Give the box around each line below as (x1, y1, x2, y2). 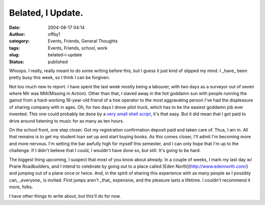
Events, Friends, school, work (48, 45, 107, 51)
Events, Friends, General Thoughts (48, 38, 118, 44)
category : (9, 38, 30, 44)
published (48, 59, 68, 65)
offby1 (48, 31, 61, 37)
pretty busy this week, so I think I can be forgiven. (9, 75, 110, 80)
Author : (9, 31, 26, 37)
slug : (9, 52, 20, 58)
